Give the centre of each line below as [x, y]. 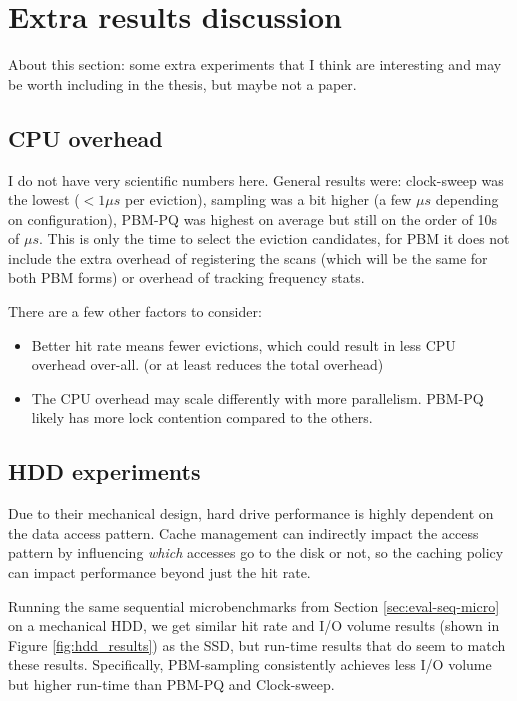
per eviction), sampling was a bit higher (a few [268, 199]
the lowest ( [44, 199]
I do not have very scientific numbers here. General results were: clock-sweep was [256, 179]
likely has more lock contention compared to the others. [202, 417]
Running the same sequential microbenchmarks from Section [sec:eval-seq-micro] [254, 605]
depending [467, 199]
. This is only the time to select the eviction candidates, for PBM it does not [274, 238]
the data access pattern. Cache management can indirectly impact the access [243, 532]
